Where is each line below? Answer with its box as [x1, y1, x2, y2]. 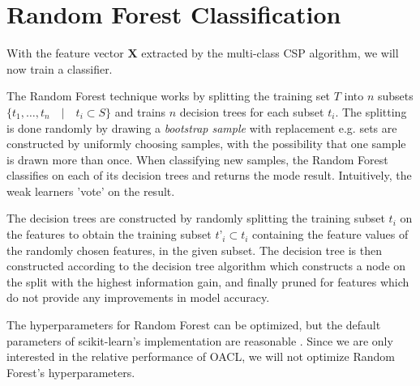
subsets [378, 87, 414, 104]
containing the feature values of [252, 226, 409, 243]
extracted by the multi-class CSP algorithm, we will [141, 45, 399, 62]
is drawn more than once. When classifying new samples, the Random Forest [6, 151, 388, 168]
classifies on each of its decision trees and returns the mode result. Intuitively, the [6, 167, 412, 184]
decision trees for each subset [179, 103, 324, 120]
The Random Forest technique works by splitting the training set [6, 87, 331, 104]
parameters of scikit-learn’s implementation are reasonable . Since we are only [6, 332, 393, 349]
